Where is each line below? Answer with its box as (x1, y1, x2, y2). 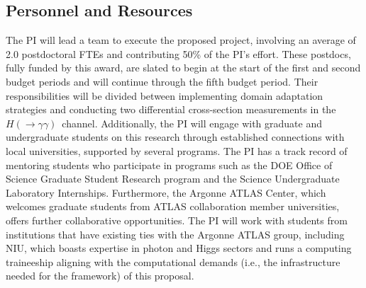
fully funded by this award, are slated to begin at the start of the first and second (6, 60, 361, 75)
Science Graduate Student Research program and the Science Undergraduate (6, 171, 340, 186)
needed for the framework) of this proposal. (6, 268, 194, 283)
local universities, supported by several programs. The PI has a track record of (6, 143, 348, 158)
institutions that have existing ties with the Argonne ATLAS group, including (6, 226, 345, 241)
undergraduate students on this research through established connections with (6, 129, 345, 144)
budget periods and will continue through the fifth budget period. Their (6, 74, 318, 88)
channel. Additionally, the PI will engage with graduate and (62, 115, 322, 130)
